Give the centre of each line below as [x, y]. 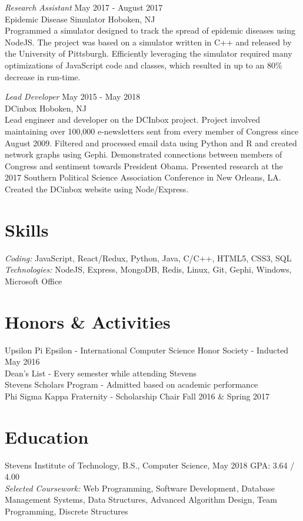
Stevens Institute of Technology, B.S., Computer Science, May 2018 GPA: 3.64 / [150, 465]
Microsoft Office [34, 281]
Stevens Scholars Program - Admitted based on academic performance [131, 384]
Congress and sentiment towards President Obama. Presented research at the [144, 166]
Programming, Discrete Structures [66, 511]
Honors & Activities [88, 321]
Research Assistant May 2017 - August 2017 [84, 7]
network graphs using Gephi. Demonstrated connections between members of [144, 154]
